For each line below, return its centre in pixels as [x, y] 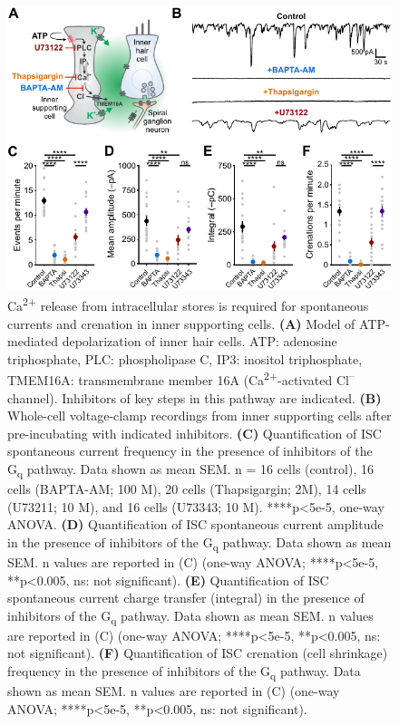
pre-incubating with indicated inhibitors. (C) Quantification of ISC [195, 433]
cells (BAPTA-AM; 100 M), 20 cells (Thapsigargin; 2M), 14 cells [187, 489]
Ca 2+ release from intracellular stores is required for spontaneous [188, 304]
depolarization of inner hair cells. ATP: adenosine [199, 341]
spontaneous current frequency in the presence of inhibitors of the [190, 451]
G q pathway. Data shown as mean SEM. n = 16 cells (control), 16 [190, 469]
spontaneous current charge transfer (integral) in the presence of [186, 598]
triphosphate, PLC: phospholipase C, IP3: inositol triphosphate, [185, 358]
